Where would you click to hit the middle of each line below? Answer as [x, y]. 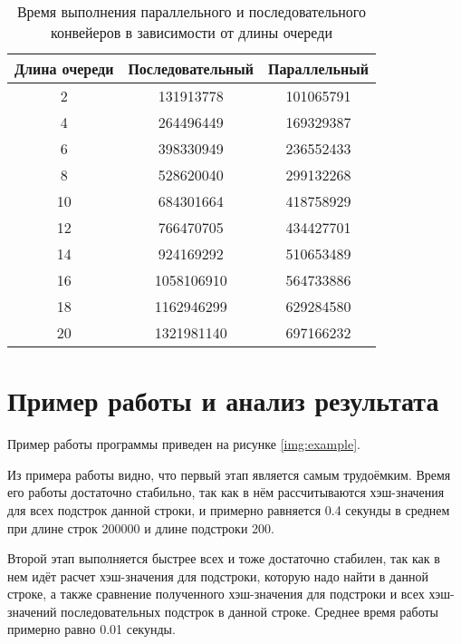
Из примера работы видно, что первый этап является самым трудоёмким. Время [229, 474]
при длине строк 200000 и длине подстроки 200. [141, 527]
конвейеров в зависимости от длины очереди [191, 32]
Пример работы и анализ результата [223, 400]
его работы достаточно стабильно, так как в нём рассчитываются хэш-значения [226, 492]
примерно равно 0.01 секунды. [91, 629]
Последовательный [191, 68]
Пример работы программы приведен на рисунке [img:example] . [184, 444]
